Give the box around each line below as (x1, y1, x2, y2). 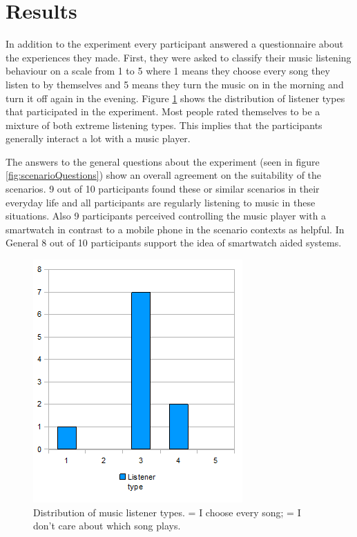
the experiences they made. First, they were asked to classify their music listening (6, 50, 351, 64)
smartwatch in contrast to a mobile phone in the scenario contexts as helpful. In (6, 222, 345, 236)
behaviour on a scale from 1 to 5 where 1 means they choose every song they (6, 64, 330, 78)
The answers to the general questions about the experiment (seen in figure (6, 154, 320, 168)
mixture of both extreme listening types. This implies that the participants (6, 117, 322, 132)
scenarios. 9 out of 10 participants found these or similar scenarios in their (6, 182, 320, 196)
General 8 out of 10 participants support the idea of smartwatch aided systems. (6, 235, 342, 250)
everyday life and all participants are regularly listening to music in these (6, 195, 316, 209)
